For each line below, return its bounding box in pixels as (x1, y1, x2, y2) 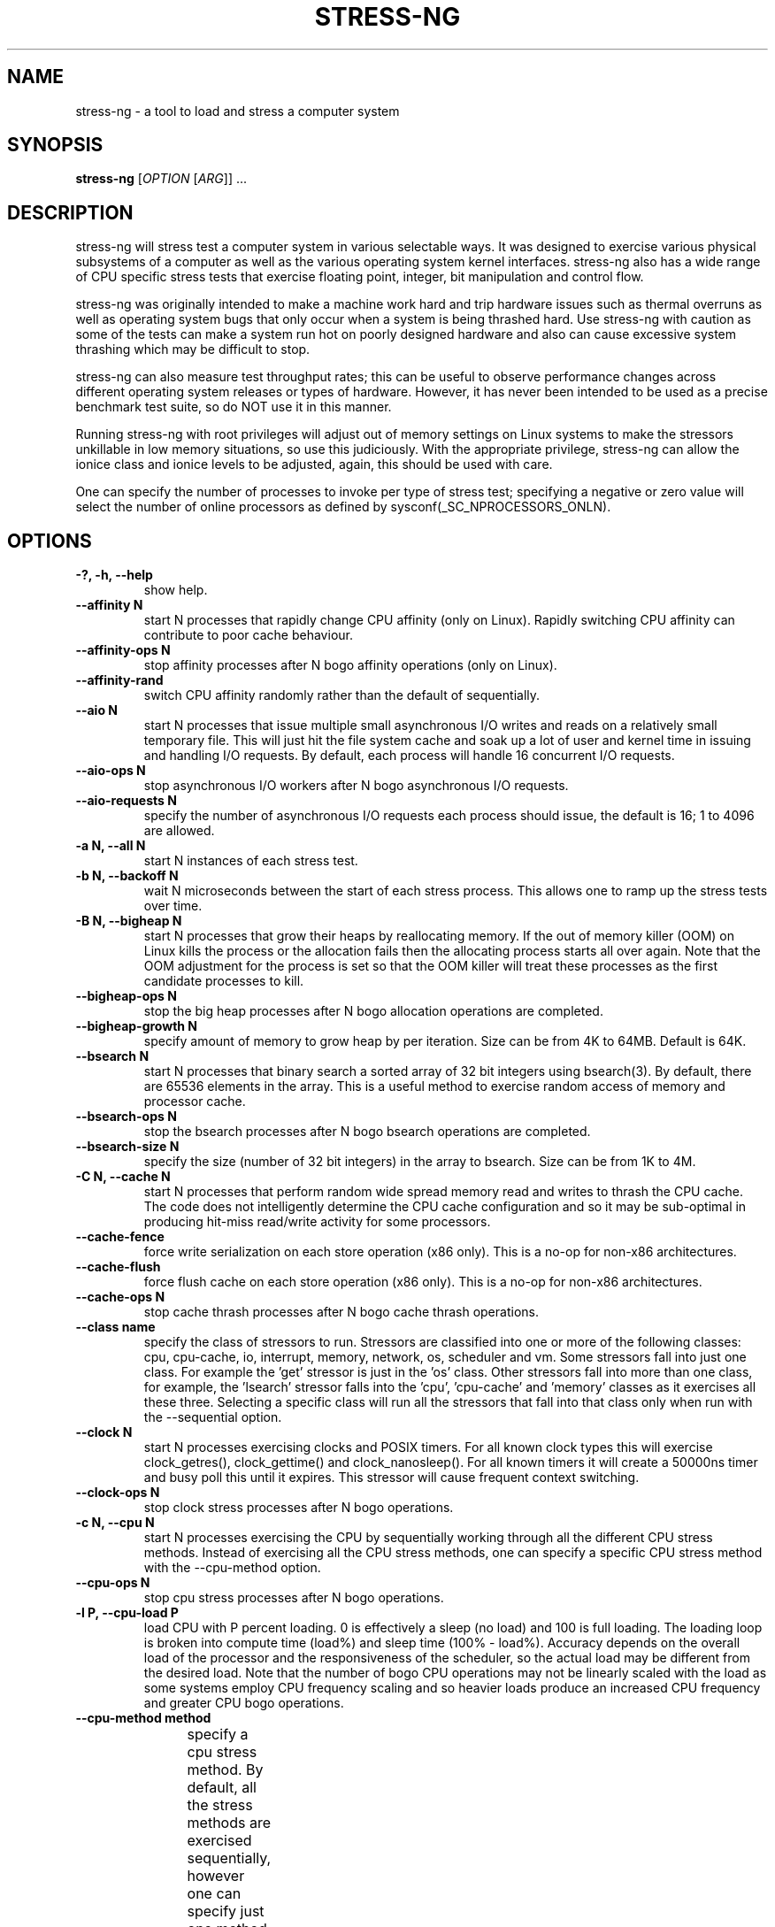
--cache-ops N (75, 1289, 165, 1305)
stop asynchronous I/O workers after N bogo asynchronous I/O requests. (143, 778, 569, 794)
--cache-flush (75, 1259, 161, 1275)
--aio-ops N (75, 763, 146, 779)
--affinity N (75, 597, 143, 613)
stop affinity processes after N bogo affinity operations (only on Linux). (143, 657, 557, 673)
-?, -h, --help (75, 567, 153, 583)
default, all (187, 1778, 257, 1797)
